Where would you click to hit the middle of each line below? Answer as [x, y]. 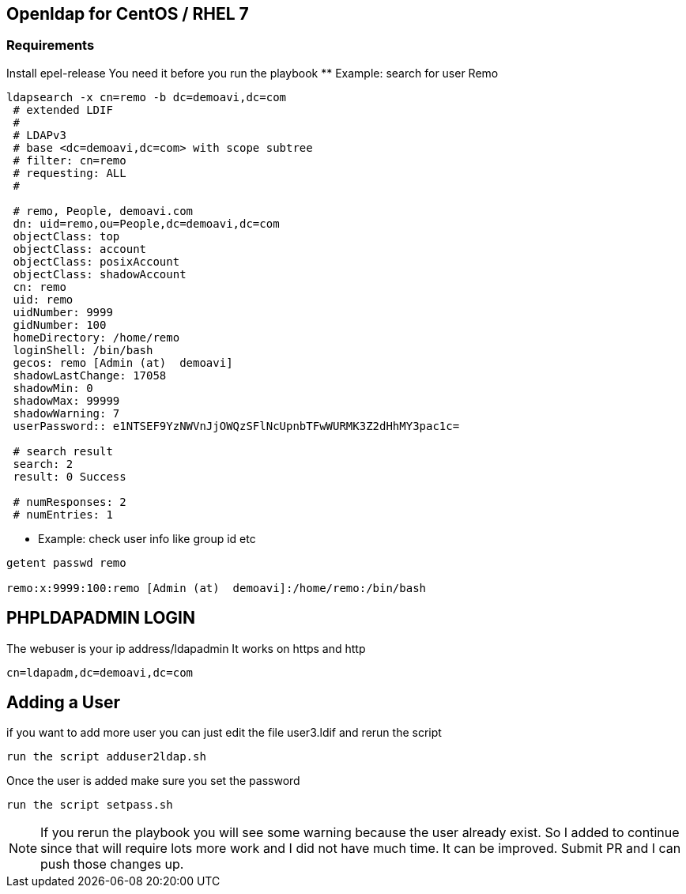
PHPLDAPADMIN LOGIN [101, 618]
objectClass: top [66, 236]
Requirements [51, 45]
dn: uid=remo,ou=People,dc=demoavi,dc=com [146, 223]
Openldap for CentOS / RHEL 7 [128, 14]
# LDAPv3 [40, 135]
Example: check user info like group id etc [147, 538]
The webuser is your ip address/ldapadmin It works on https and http [186, 648]
